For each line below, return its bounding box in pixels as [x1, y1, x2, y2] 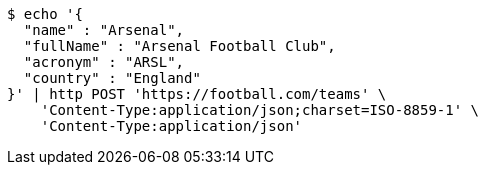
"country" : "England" [23, 70, 201, 86]
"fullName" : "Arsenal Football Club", [23, 38, 336, 54]
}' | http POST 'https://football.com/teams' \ [7, 86, 387, 102]
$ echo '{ [7, 6, 83, 22]
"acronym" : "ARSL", [23, 54, 185, 70]
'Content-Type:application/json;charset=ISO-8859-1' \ [40, 102, 480, 118]
